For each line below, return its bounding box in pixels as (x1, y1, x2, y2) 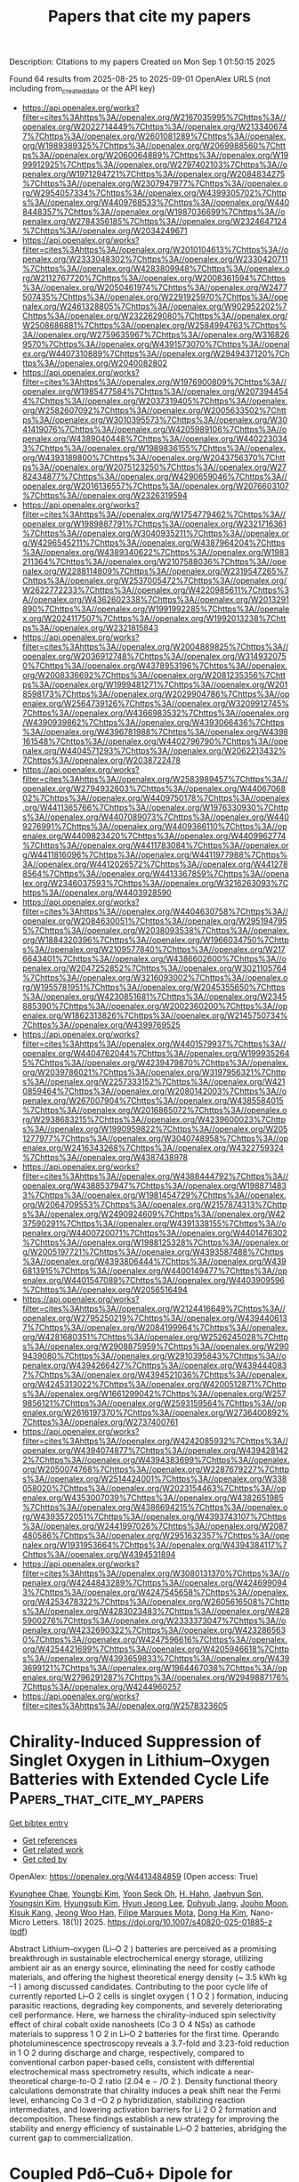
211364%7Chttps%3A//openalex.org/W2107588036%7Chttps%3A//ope (21, 556, 287, 567)
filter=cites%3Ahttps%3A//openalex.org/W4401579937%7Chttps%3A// (21, 1038, 287, 1049)
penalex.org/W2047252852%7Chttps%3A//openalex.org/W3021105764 (21, 963, 287, 974)
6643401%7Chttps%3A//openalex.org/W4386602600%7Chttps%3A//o (21, 953, 287, 964)
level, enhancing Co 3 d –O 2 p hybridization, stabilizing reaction (9, 2094, 246, 2105)
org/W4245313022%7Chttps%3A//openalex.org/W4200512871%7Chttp (21, 1378, 287, 1389)
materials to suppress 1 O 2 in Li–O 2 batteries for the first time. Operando (9, 2028, 279, 2039)
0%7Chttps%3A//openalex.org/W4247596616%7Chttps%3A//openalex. (21, 1634, 287, 1645)
